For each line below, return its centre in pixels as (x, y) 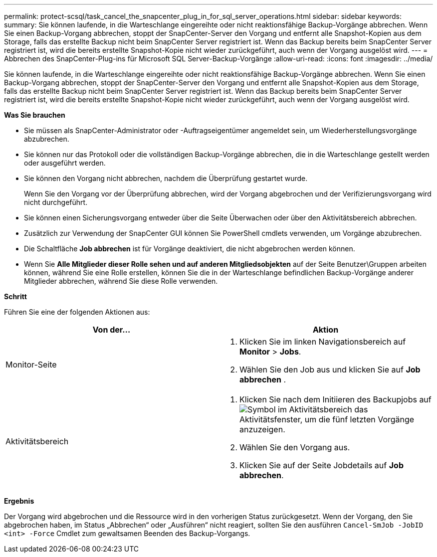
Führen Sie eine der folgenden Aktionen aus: (77, 312)
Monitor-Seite (31, 365)
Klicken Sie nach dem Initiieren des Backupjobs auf (335, 399)
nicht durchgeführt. (56, 202)
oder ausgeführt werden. (65, 163)
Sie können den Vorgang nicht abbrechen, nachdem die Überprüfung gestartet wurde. (166, 178)
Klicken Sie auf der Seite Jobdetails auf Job (322, 465)
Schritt (15, 296)
